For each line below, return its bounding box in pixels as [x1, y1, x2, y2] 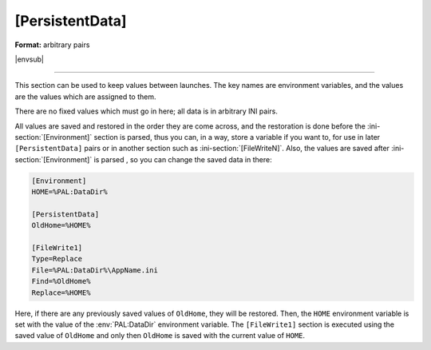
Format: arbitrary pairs [14, 40, 90, 50]
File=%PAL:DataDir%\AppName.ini [31, 265, 159, 275]
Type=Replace [31, 254, 83, 264]
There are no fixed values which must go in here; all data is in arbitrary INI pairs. [14, 106, 279, 116]
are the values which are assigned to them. [14, 92, 156, 101]
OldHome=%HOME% [31, 221, 91, 230]
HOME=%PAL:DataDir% [31, 188, 108, 197]
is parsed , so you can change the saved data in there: [93, 154, 272, 164]
